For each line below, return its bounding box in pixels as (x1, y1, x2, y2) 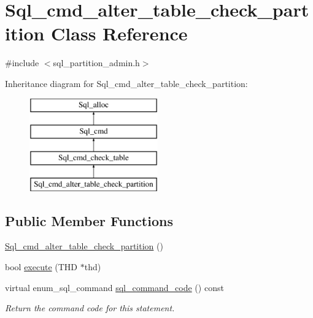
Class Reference (51, 21, 188, 46)
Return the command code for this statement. (5, 301, 175, 314)
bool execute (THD (5, 260, 78, 273)
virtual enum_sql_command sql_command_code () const (5, 281, 224, 293)
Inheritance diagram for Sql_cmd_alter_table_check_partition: (5, 77, 248, 89)
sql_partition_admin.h (53, 56, 140, 69)
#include (5, 56, 39, 69)
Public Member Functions (5, 211, 173, 230)
